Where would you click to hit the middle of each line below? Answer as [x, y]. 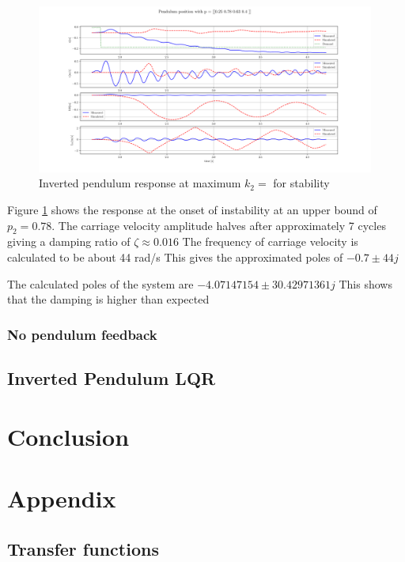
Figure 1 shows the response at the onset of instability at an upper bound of [192, 210]
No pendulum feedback [82, 334]
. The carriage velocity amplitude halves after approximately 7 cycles [219, 225]
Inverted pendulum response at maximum [140, 183]
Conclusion [68, 436]
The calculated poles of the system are [100, 283]
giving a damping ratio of [69, 241]
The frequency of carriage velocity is [270, 241]
